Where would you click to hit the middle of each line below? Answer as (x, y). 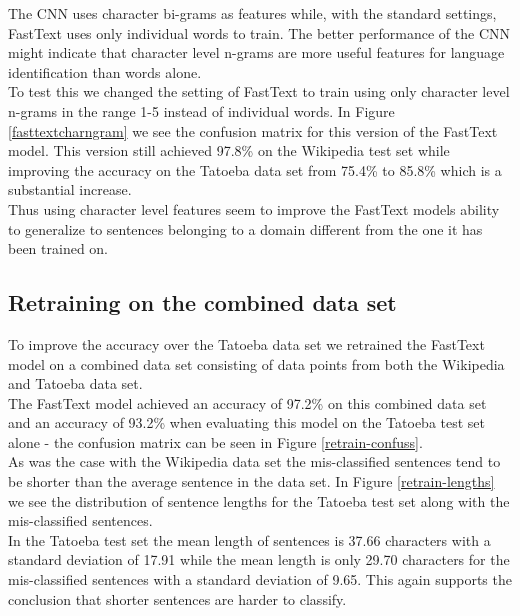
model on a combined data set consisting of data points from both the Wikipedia (256, 363)
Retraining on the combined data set (202, 302)
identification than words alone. (105, 71)
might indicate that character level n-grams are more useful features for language (256, 52)
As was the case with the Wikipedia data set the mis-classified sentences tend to (254, 461)
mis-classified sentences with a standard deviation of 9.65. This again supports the (260, 579)
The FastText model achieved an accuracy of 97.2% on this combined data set (247, 402)
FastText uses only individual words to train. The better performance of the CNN (259, 32)
